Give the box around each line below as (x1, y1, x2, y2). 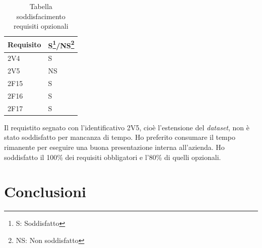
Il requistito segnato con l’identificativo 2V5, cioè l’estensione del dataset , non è (4, 122, 249, 132)
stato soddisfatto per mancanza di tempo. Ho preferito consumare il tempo (4, 132, 235, 142)
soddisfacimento (16, 11, 65, 21)
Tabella (29, 1, 52, 11)
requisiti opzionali (13, 21, 69, 31)
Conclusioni (4, 181, 86, 202)
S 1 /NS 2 (48, 38, 75, 50)
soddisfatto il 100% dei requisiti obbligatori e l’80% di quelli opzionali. (4, 151, 221, 162)
